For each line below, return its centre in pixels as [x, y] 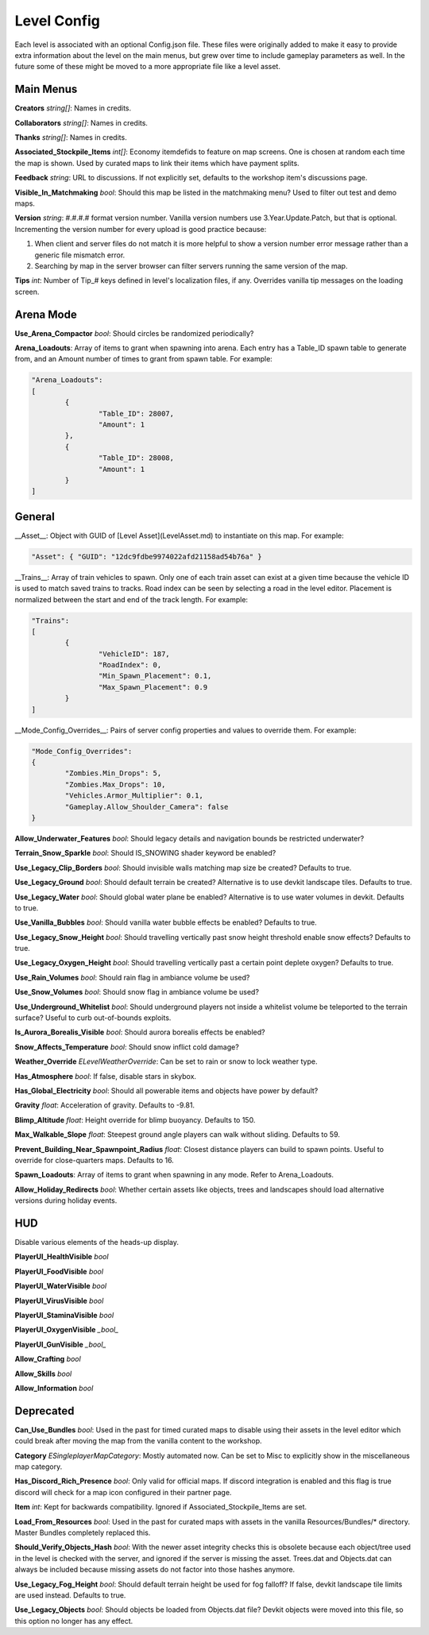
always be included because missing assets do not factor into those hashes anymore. [155, 1570]
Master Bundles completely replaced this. [83, 1533]
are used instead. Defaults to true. [70, 1595]
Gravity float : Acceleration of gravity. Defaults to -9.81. [104, 1105]
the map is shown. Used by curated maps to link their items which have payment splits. [157, 163]
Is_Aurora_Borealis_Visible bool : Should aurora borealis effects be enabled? [140, 1032]
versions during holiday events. [66, 1200]
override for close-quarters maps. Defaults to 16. [94, 1160]
